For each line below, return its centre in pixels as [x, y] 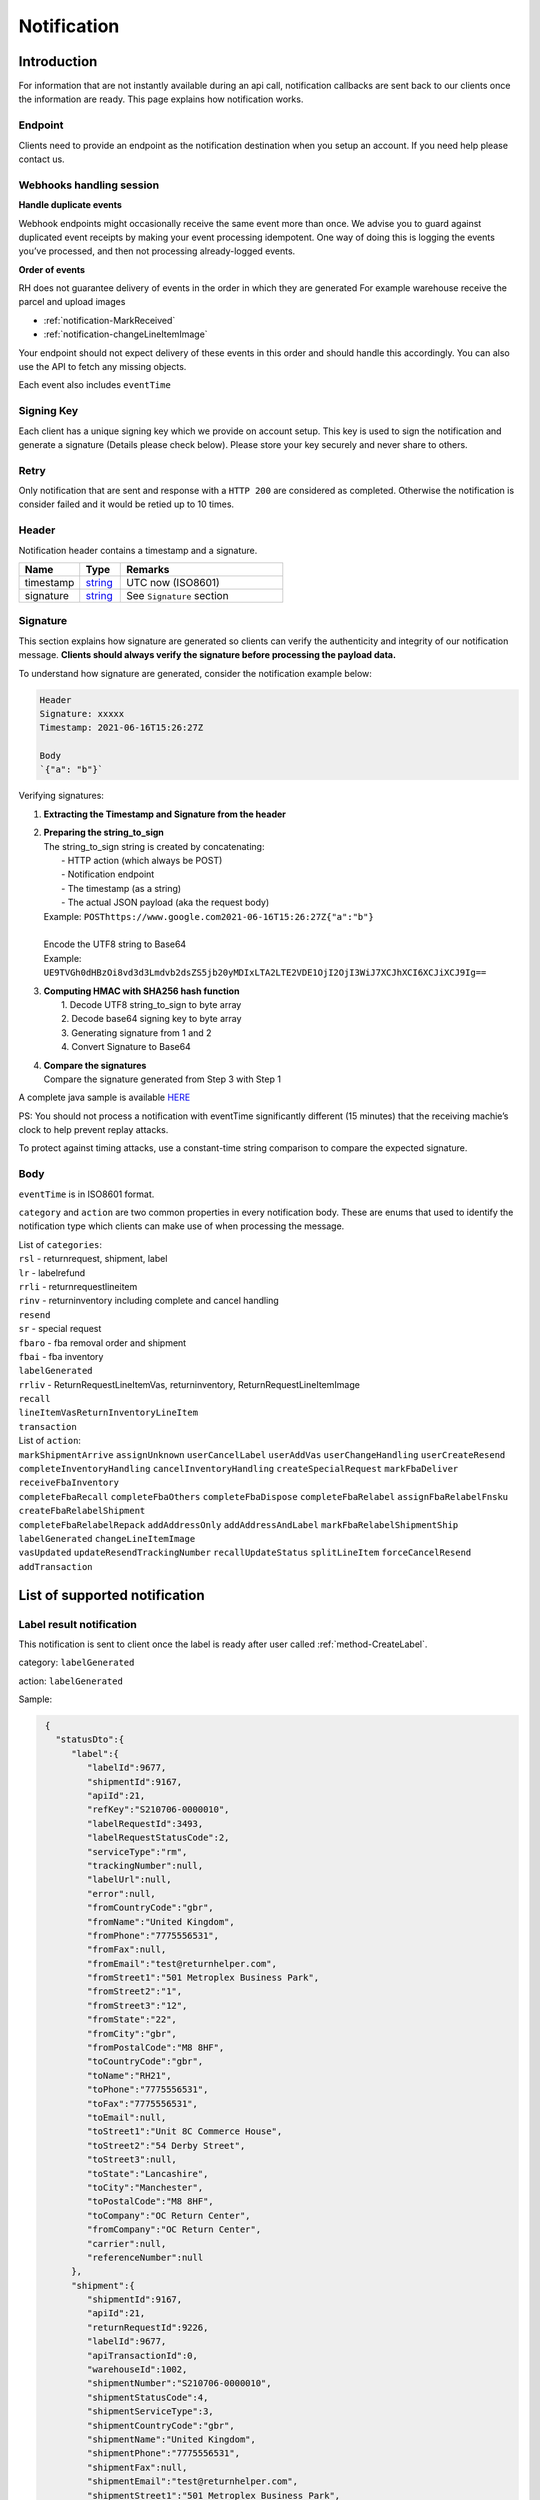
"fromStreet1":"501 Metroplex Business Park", [203, 1978]
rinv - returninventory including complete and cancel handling [148, 1301]
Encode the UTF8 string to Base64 [115, 944]
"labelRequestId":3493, [145, 1823]
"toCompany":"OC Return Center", [168, 2215]
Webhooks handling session [89, 185]
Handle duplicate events [70, 205]
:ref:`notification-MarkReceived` [109, 320]
